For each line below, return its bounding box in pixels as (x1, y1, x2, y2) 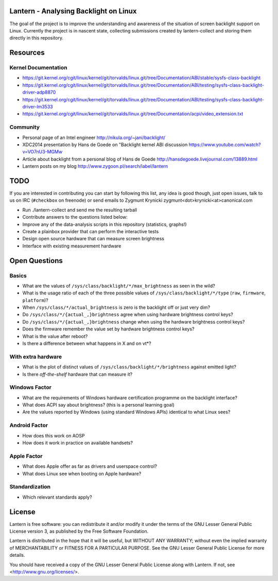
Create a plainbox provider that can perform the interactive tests (22, 228, 159, 234)
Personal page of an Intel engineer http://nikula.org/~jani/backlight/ (22, 134, 166, 140)
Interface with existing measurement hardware (22, 242, 121, 249)
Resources (9, 48, 45, 57)
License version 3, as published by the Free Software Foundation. (9, 528, 149, 534)
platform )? (22, 297, 48, 303)
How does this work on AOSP (22, 432, 85, 438)
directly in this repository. (9, 35, 64, 41)
